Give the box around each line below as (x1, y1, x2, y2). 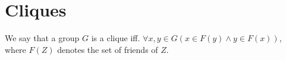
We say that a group (5, 32, 80, 44)
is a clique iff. (91, 32, 140, 44)
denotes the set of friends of (57, 43, 158, 55)
